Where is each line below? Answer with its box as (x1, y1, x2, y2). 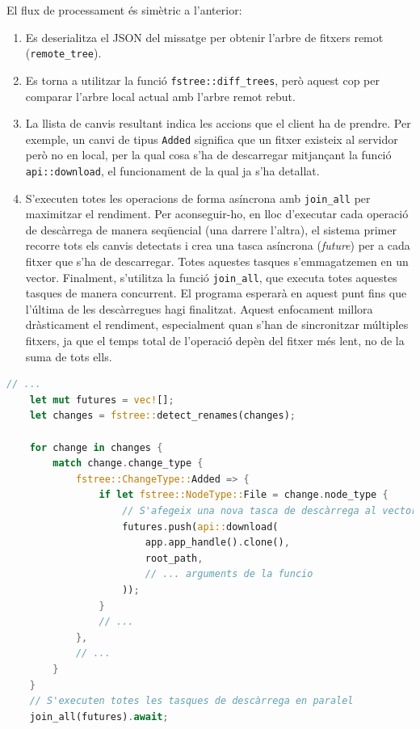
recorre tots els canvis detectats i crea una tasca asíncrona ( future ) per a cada (25, 237, 410, 254)
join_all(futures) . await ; (29, 710, 169, 723)
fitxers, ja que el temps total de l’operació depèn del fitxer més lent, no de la (25, 332, 405, 349)
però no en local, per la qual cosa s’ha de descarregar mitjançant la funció (25, 146, 392, 163)
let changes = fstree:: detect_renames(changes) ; (29, 410, 296, 422)
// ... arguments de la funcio (145, 568, 313, 580)
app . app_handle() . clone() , (145, 537, 290, 549)
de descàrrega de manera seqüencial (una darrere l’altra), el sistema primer (25, 221, 397, 238)
